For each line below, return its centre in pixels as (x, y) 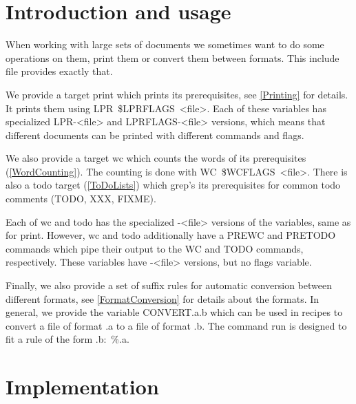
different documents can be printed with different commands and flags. (155, 135)
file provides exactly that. (59, 71)
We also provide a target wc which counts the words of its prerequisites (156, 158)
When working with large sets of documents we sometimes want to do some (165, 44)
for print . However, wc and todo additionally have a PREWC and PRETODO (171, 235)
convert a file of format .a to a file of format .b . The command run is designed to (176, 325)
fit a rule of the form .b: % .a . (67, 339)
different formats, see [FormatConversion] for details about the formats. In (163, 298)
